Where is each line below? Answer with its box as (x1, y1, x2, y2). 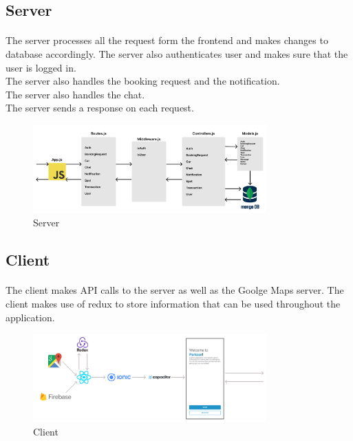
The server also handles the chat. (6, 87, 145, 101)
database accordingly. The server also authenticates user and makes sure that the (6, 46, 348, 61)
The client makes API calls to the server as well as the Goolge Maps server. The (6, 283, 344, 297)
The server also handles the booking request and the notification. (6, 74, 280, 88)
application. (6, 310, 55, 324)
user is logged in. (6, 60, 76, 74)
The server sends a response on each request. (6, 100, 194, 115)
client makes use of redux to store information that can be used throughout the (6, 296, 341, 310)
